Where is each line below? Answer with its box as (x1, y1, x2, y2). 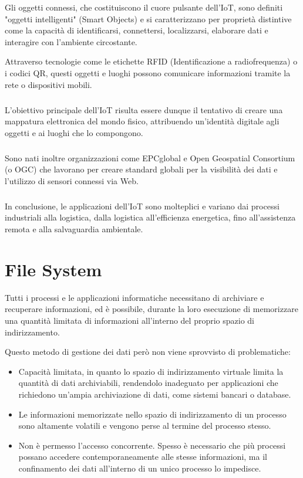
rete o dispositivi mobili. (5, 78, 92, 90)
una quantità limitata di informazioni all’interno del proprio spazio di (5, 314, 254, 326)
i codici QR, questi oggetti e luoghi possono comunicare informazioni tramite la (5, 66, 291, 79)
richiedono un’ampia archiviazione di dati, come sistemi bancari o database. (18, 388, 291, 400)
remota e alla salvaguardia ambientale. (5, 223, 143, 235)
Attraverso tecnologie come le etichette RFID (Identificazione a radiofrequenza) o (5, 55, 298, 67)
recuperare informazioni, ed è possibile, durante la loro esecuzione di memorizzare (5, 303, 298, 315)
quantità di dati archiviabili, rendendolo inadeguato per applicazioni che (18, 377, 278, 389)
